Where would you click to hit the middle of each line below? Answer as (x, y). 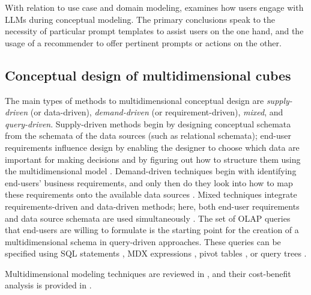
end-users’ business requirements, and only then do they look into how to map (149, 182)
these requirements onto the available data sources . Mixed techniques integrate (151, 194)
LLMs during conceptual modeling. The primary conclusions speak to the (140, 19)
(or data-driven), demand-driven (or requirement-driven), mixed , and (157, 112)
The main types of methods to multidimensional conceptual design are (134, 100)
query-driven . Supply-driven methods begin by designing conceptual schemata (148, 123)
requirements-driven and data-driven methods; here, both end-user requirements (152, 206)
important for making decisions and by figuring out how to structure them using (153, 159)
